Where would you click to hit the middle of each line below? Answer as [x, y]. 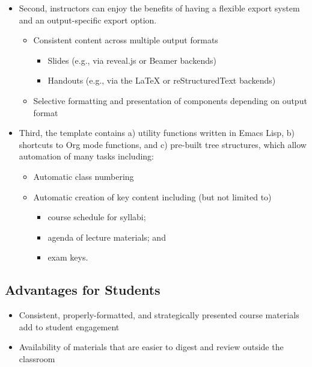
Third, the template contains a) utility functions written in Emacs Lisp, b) [157, 133]
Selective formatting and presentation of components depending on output [170, 100]
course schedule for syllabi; [97, 217]
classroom [37, 358]
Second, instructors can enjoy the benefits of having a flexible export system [159, 8]
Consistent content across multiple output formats [126, 40]
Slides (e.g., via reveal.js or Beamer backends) [132, 60]
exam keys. [68, 257]
